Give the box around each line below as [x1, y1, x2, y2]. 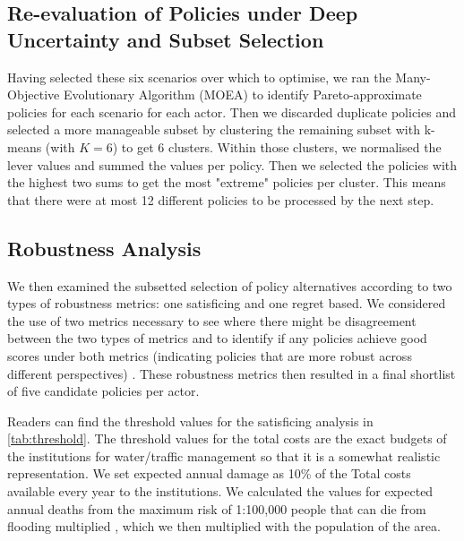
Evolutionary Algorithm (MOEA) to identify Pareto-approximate [63, 85, 422, 104]
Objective [7, 85, 60, 104]
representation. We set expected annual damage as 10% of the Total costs [7, 464, 411, 483]
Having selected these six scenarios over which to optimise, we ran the [7, 67, 391, 86]
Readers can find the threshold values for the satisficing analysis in [7, 411, 374, 430]
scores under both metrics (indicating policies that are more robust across [7, 346, 412, 365]
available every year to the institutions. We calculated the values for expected [7, 482, 434, 501]
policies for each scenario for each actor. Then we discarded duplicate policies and [7, 102, 456, 121]
